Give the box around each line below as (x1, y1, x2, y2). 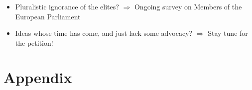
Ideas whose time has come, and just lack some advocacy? (15, 28, 193, 38)
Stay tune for (208, 28, 248, 38)
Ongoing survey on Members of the (134, 1, 242, 11)
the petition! (15, 37, 53, 48)
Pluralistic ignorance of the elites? (15, 1, 119, 11)
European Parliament (15, 11, 81, 21)
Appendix (3, 67, 72, 87)
